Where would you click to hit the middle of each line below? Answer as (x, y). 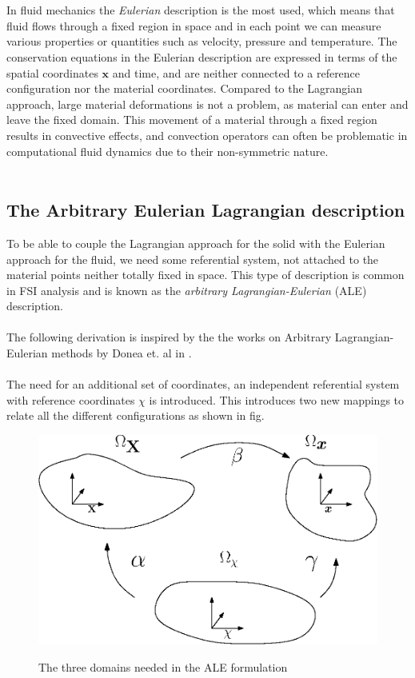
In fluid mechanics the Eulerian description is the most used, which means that (201, 10)
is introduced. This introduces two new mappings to (277, 399)
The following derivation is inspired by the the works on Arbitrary (169, 337)
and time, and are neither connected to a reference (236, 72)
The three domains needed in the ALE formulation (163, 667)
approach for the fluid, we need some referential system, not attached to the (193, 259)
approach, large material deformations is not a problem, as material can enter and (207, 104)
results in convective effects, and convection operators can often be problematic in (207, 135)
